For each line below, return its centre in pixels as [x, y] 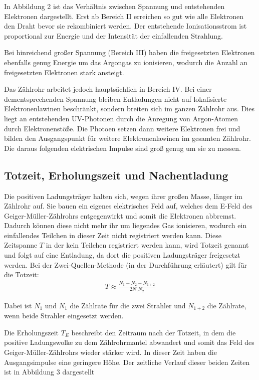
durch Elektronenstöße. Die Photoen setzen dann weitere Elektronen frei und [122, 128]
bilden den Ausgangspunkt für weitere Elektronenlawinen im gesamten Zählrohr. [127, 138]
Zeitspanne [21, 245]
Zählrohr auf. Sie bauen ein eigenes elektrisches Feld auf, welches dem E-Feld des [128, 206]
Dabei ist [18, 305]
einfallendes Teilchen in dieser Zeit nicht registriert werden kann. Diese [113, 235]
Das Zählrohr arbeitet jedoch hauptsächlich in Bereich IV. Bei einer [108, 89]
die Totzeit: [22, 274]
